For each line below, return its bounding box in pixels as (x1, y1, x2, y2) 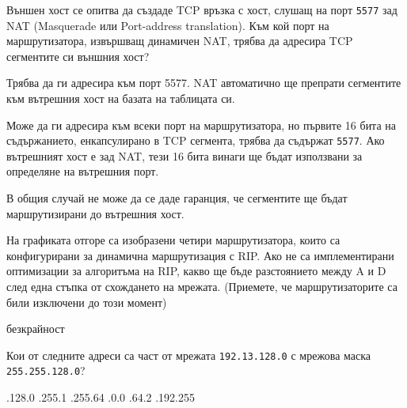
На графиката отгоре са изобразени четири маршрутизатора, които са (6, 232, 340, 248)
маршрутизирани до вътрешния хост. (6, 205, 184, 221)
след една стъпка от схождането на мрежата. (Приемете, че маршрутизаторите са (6, 278, 397, 295)
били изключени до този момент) (6, 293, 167, 310)
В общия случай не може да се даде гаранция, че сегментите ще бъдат (6, 190, 348, 206)
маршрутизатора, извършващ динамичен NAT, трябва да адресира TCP (6, 32, 353, 49)
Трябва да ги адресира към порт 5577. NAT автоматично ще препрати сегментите (6, 74, 401, 91)
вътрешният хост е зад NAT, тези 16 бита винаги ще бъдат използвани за (6, 147, 363, 164)
